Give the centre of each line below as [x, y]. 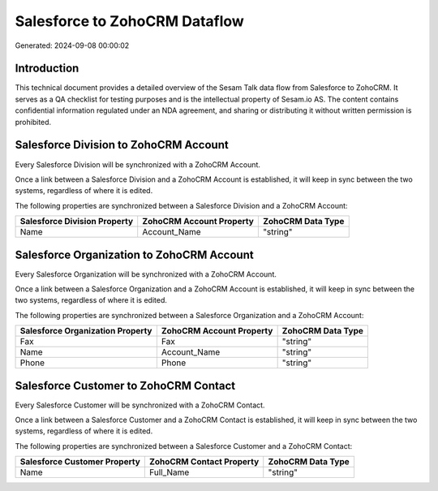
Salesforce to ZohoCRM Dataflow [130, 21]
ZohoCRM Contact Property [204, 462]
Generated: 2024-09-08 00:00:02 [72, 45]
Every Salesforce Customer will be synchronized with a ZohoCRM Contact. [140, 405]
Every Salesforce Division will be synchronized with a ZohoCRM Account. [138, 164]
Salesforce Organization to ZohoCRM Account [135, 254]
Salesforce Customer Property [80, 462]
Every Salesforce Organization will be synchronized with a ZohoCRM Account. [146, 274]
